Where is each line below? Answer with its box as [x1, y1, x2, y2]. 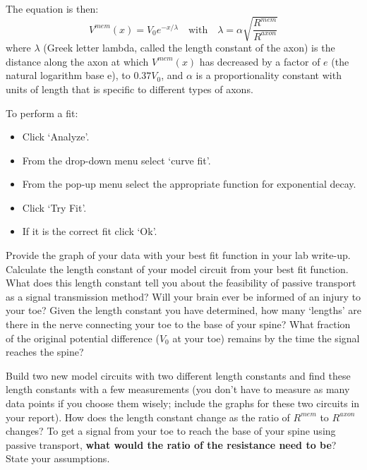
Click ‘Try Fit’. [22, 200, 87, 215]
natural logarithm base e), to [6, 68, 131, 83]
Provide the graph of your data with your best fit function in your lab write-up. [6, 248, 351, 263]
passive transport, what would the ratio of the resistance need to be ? [6, 437, 337, 452]
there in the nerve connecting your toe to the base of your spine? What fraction [6, 317, 351, 332]
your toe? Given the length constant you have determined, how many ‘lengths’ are [6, 303, 361, 318]
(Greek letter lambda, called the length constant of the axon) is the [43, 40, 335, 55]
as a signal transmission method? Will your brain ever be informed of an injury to [6, 289, 361, 303]
